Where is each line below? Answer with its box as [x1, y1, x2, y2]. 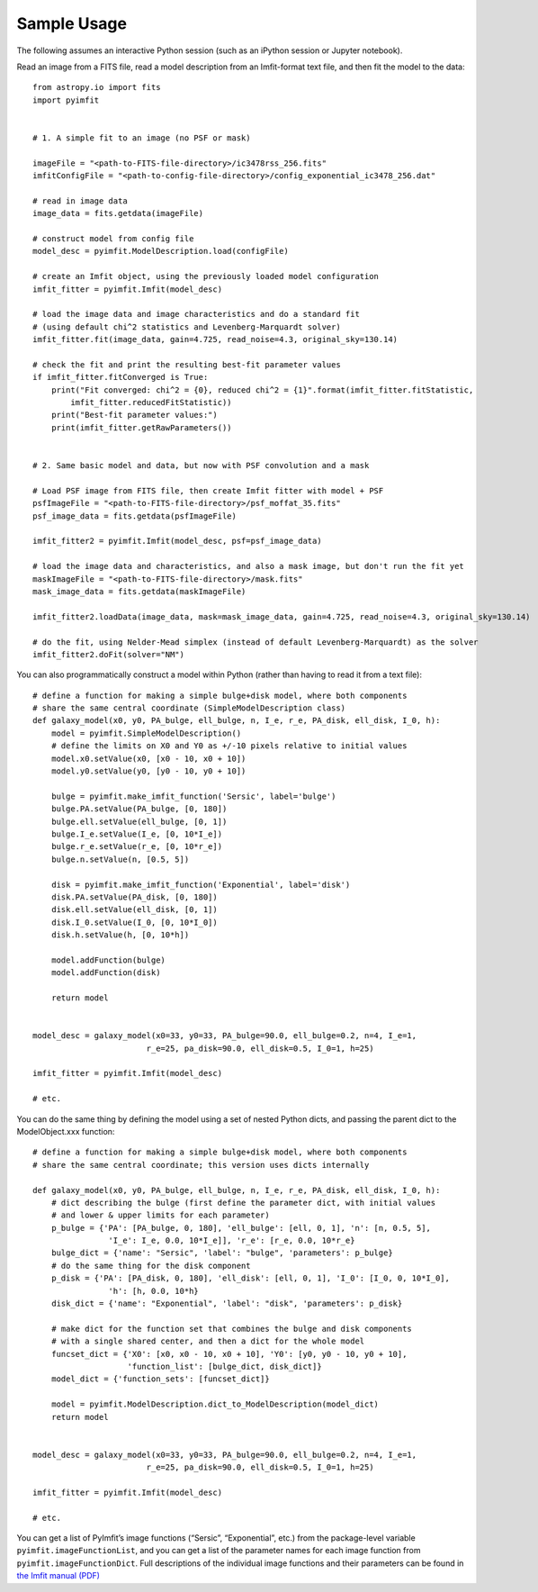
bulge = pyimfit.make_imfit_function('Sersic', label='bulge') [50, 791, 336, 801]
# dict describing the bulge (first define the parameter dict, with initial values [50, 1198, 436, 1208]
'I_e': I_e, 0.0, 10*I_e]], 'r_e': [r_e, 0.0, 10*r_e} [108, 1235, 355, 1246]
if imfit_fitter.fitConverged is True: [32, 372, 209, 383]
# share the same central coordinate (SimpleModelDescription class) [32, 703, 346, 713]
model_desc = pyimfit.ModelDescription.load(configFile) [32, 246, 290, 257]
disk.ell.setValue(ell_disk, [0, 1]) [50, 905, 218, 915]
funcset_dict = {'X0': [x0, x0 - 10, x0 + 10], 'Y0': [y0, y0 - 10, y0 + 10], [50, 1349, 408, 1359]
